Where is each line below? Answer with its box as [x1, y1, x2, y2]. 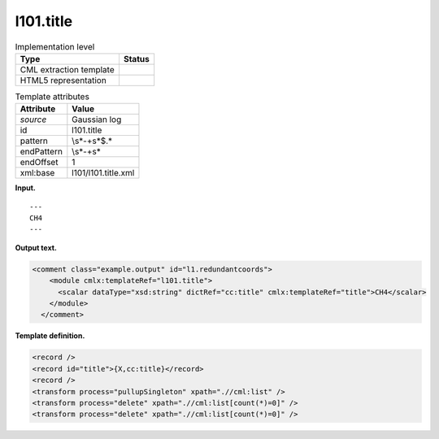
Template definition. [15, 331, 85, 341]
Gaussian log [72, 114, 122, 125]
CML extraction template [20, 63, 115, 75]
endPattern [20, 146, 63, 158]
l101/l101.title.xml [72, 167, 135, 179]
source [20, 114, 47, 125]
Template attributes [15, 91, 89, 102]
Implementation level [15, 41, 95, 52]
